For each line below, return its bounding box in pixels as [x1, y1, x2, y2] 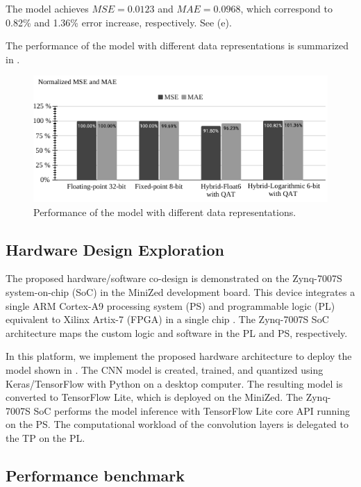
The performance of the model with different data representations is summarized [6, 38, 349, 53]
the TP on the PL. [6, 431, 85, 445]
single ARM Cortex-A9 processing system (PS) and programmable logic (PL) [6, 298, 335, 313]
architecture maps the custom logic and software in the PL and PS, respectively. [6, 325, 348, 340]
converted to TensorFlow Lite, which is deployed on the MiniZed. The [6, 390, 303, 404]
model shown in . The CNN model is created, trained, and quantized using [6, 363, 324, 377]
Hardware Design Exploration [6, 238, 225, 260]
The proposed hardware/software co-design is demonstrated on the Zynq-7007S [6, 271, 342, 286]
